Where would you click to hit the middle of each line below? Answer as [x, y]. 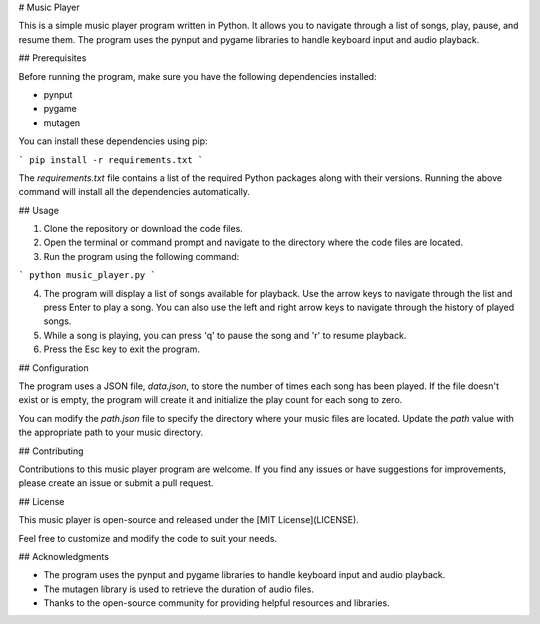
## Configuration [53, 367]
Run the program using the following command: [141, 256]
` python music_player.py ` [87, 275]
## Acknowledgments [64, 556]
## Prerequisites [52, 58]
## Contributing [51, 451]
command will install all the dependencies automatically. [134, 192]
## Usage [39, 210]
